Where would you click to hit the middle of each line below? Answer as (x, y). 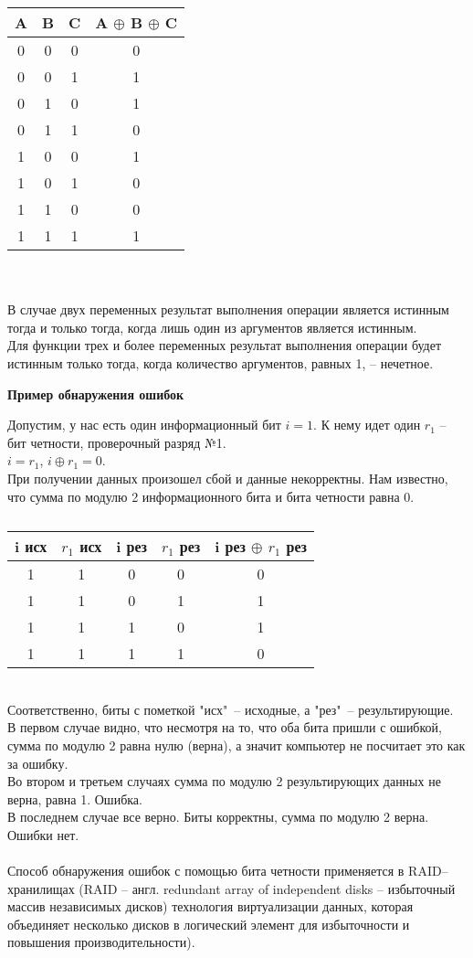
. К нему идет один (367, 425)
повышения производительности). (101, 942)
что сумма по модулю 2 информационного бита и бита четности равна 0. (211, 496)
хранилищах (41, 888)
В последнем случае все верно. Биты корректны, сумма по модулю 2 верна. (218, 817)
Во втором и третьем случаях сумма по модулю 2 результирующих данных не (224, 781)
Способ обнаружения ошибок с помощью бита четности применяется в (206, 871)
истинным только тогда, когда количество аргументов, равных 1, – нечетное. (221, 362)
